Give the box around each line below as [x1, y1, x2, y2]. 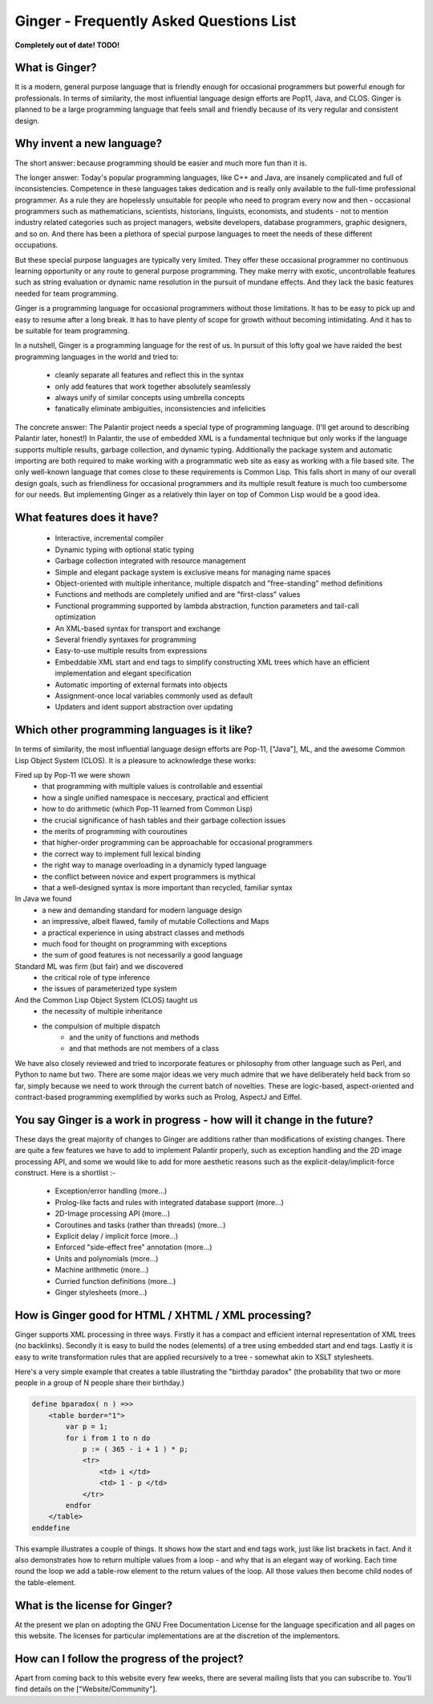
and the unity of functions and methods [69, 1032, 200, 1042]
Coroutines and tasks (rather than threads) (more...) [55, 1220, 226, 1229]
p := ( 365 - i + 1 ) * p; [82, 1445, 188, 1453]
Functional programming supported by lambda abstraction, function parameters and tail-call [55, 601, 359, 611]
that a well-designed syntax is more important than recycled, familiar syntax [42, 882, 293, 892]
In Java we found [14, 894, 72, 904]
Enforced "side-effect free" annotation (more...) [55, 1242, 212, 1252]
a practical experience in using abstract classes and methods [42, 928, 245, 938]
